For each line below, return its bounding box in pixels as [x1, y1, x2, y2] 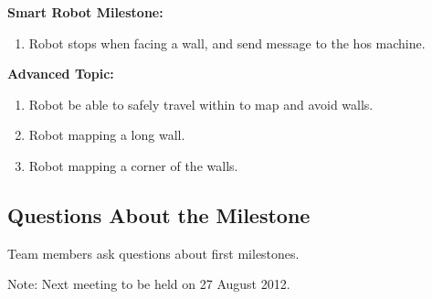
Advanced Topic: [7, 64, 114, 83]
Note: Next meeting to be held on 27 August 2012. [7, 274, 290, 294]
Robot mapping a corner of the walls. [28, 155, 238, 175]
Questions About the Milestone [7, 200, 311, 229]
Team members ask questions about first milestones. [7, 243, 300, 262]
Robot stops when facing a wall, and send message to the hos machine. [28, 33, 426, 52]
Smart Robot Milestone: [7, 3, 163, 21]
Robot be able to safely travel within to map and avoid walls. [28, 94, 374, 113]
